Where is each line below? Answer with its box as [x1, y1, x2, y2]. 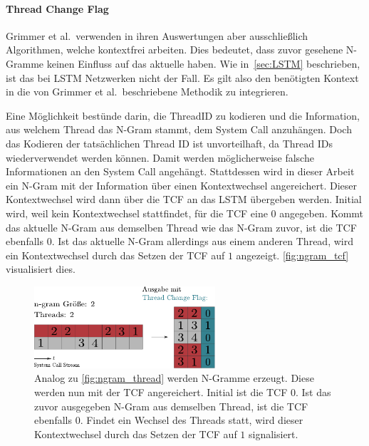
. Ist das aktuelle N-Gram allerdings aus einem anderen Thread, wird [51, 234, 353, 249]
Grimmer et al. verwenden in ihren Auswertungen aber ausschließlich [6, 28, 308, 43]
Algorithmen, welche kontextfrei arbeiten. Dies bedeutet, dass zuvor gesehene [6, 42, 343, 57]
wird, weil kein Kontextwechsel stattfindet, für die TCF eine [6, 205, 268, 220]
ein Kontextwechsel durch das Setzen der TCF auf [6, 247, 225, 262]
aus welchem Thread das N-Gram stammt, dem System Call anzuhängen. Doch [6, 122, 352, 137]
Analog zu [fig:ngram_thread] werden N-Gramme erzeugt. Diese [34, 370, 314, 385]
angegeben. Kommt [279, 205, 364, 220]
